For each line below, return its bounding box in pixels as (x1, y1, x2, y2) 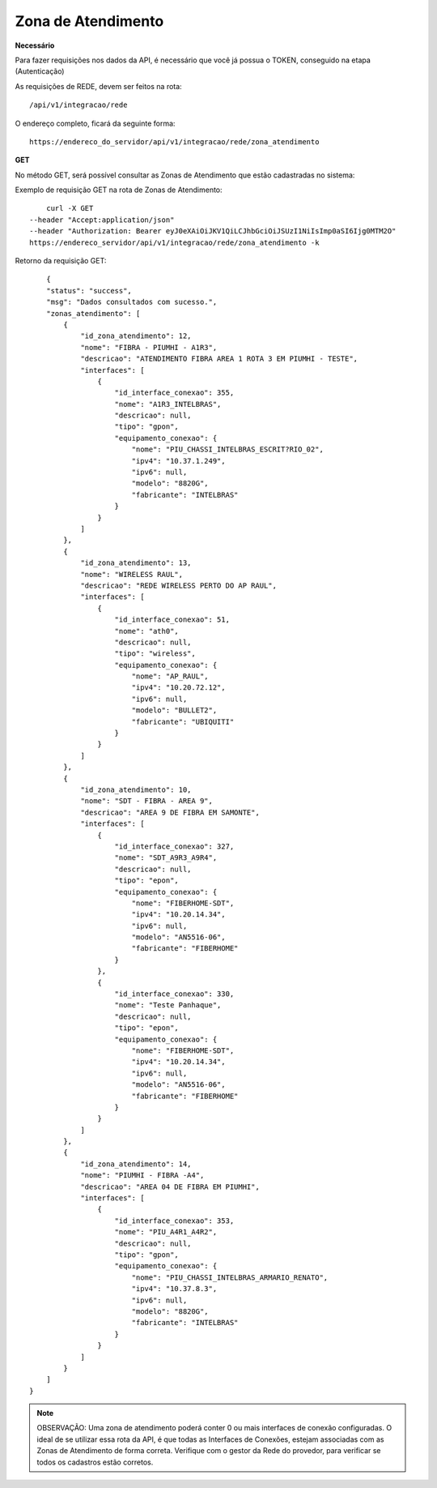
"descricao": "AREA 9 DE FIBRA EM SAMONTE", (80, 807, 261, 817)
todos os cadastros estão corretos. (36, 1457, 154, 1467)
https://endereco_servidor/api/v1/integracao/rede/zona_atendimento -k (29, 237, 320, 247)
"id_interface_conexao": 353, (114, 1216, 235, 1225)
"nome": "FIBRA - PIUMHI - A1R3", (80, 343, 218, 352)
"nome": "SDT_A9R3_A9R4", (114, 853, 218, 862)
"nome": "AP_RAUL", (131, 672, 210, 681)
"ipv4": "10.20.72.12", (131, 683, 226, 692)
